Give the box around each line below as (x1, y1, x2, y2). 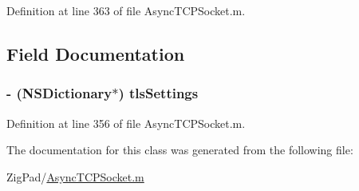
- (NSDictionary (6, 83, 112, 103)
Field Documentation (6, 41, 185, 66)
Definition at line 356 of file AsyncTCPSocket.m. (6, 114, 246, 131)
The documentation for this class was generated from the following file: (6, 141, 353, 158)
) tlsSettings (118, 83, 199, 103)
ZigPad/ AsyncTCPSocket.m (6, 168, 144, 185)
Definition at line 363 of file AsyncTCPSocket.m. (6, 2, 246, 18)
